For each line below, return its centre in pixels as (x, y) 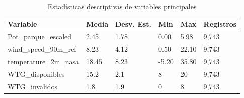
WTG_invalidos (32, 86)
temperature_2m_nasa (44, 62)
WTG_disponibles (36, 74)
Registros (220, 23)
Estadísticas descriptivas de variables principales (122, 6)
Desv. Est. (134, 23)
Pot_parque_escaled (40, 36)
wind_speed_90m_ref (42, 49)
